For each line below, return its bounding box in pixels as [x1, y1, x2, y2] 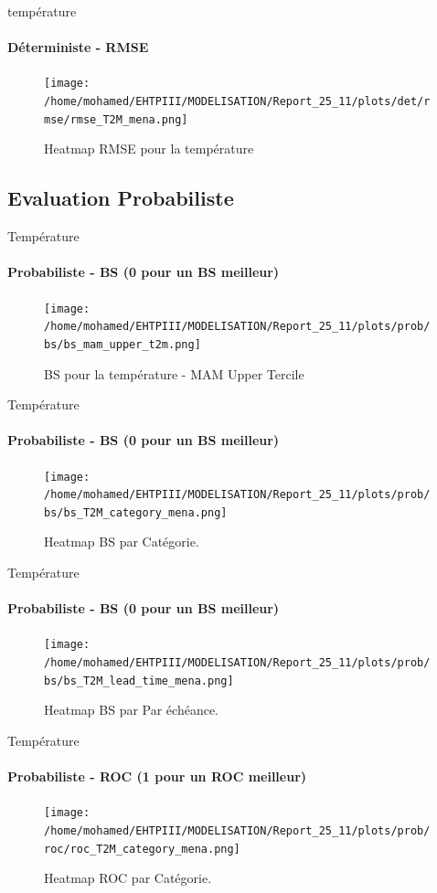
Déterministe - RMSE [7, 37, 149, 57]
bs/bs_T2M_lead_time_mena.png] [44, 674, 234, 687]
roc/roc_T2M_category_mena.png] [44, 842, 240, 856]
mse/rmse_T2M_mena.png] [44, 112, 188, 126]
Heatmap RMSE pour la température [44, 139, 254, 158]
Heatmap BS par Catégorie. [44, 532, 199, 551]
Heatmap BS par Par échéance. [44, 700, 219, 719]
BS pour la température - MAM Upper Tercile [44, 364, 304, 383]
